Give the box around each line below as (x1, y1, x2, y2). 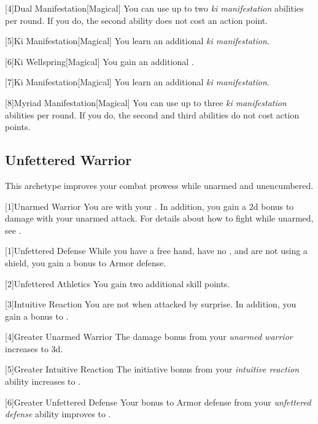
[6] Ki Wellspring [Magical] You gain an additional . (5, 55, 194, 67)
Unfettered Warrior (5, 150, 132, 169)
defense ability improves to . (5, 407, 111, 420)
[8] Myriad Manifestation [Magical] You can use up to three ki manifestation (5, 96, 287, 109)
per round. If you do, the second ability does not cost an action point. (5, 13, 268, 26)
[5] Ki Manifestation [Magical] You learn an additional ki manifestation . (5, 34, 270, 47)
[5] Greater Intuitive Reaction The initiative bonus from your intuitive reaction (5, 363, 300, 376)
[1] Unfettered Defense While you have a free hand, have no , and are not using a (5, 244, 308, 257)
